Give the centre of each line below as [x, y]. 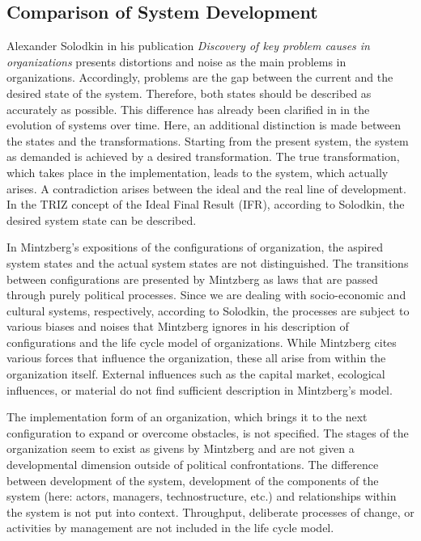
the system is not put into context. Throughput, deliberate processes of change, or [210, 511]
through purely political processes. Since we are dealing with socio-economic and [206, 295]
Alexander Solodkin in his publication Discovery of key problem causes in [188, 46]
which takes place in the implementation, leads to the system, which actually [198, 172]
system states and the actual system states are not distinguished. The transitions [208, 262]
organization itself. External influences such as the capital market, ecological [196, 374]
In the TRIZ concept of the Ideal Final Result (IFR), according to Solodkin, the [206, 204]
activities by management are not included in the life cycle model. [170, 528]
